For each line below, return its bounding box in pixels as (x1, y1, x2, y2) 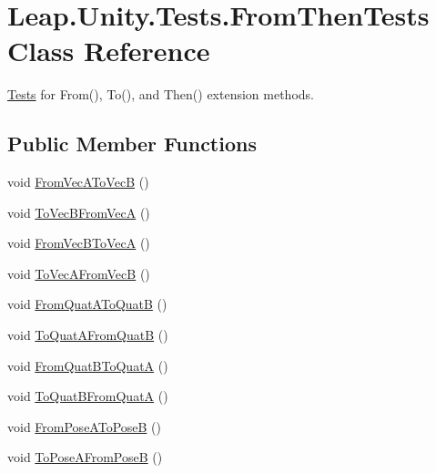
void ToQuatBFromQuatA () (7, 386, 168, 406)
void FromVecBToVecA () (7, 233, 150, 252)
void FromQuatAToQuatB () (7, 294, 167, 314)
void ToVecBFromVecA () (7, 202, 150, 221)
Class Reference (7, 32, 210, 69)
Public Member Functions (7, 129, 257, 158)
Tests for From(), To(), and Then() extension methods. (7, 85, 314, 104)
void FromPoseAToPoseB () (7, 416, 161, 436)
